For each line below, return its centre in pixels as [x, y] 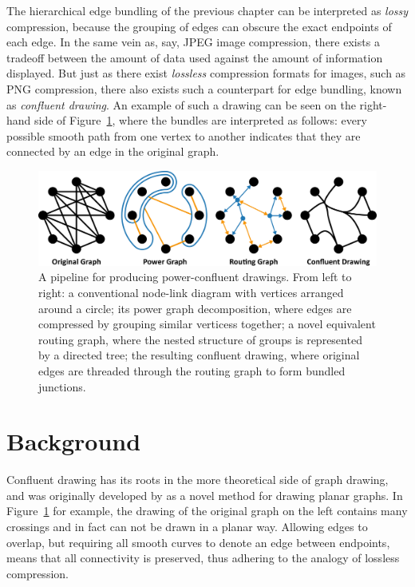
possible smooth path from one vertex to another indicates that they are [184, 135]
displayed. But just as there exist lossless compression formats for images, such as [206, 73]
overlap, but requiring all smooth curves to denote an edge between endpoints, [198, 542]
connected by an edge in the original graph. [113, 151]
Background [74, 441]
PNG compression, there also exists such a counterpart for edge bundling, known [204, 88]
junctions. [62, 386]
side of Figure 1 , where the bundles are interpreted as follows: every [201, 120]
